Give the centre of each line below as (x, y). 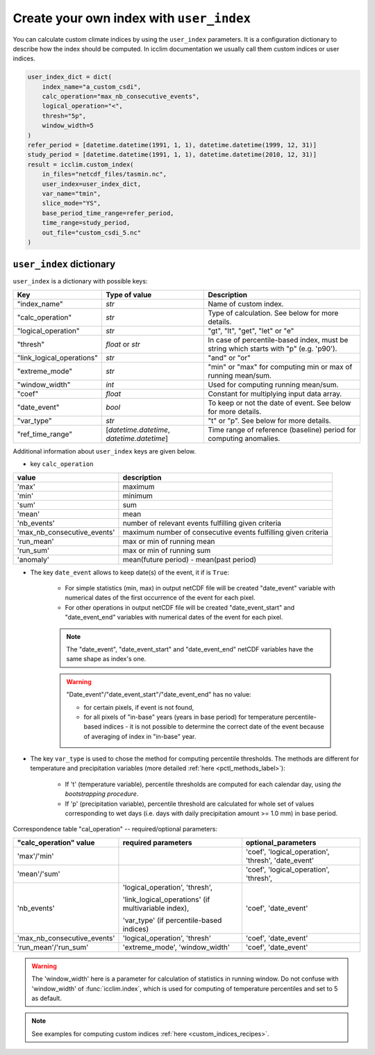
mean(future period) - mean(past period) (190, 559)
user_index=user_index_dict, (92, 184)
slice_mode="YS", (72, 203)
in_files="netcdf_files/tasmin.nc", (104, 174)
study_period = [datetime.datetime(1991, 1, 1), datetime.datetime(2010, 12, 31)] (172, 155)
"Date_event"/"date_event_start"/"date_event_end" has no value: (159, 695)
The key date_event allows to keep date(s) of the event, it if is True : (130, 572)
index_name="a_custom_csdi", (92, 86)
